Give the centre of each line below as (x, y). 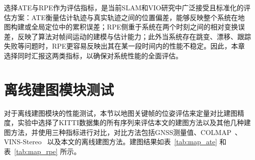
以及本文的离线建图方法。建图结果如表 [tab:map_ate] (132, 142)
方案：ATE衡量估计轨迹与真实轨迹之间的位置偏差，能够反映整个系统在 (124, 17)
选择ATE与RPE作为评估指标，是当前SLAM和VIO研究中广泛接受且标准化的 (124, 7)
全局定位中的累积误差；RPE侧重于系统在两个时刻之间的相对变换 (135, 27)
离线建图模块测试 (59, 89)
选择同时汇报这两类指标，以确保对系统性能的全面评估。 (93, 55)
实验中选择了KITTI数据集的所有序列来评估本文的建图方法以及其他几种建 (134, 122)
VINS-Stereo (23, 142)
